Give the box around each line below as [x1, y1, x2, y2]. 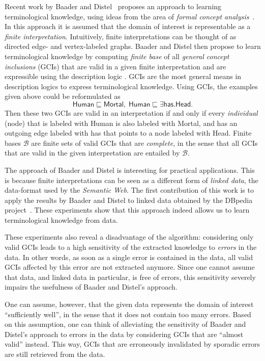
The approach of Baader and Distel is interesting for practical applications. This [5, 164, 255, 175]
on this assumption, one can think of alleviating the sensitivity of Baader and [5, 319, 246, 329]
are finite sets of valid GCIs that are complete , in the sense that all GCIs [31, 137, 258, 148]
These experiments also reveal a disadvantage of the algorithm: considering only [5, 231, 254, 242]
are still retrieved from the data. [5, 349, 105, 359]
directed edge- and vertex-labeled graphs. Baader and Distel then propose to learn [5, 41, 261, 51]
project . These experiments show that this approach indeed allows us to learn [5, 204, 250, 215]
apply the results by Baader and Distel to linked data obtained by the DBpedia [5, 194, 253, 205]
